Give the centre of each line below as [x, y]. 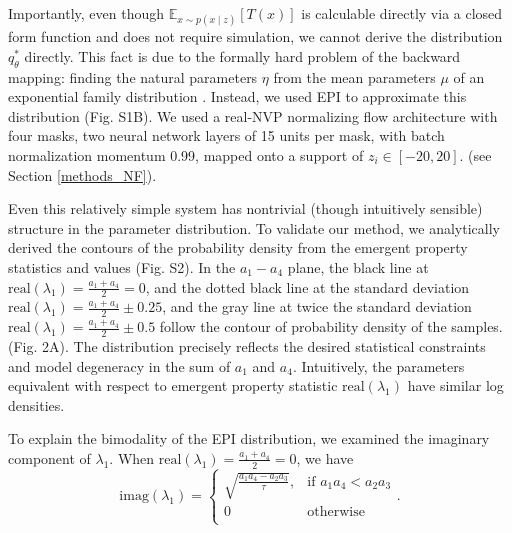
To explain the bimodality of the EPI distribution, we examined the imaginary [249, 438]
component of [49, 457]
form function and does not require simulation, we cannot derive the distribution [255, 36]
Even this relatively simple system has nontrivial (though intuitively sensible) [245, 208]
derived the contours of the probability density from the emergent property [238, 247]
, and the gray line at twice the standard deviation [317, 306]
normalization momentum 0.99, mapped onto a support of [186, 154]
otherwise [336, 511]
